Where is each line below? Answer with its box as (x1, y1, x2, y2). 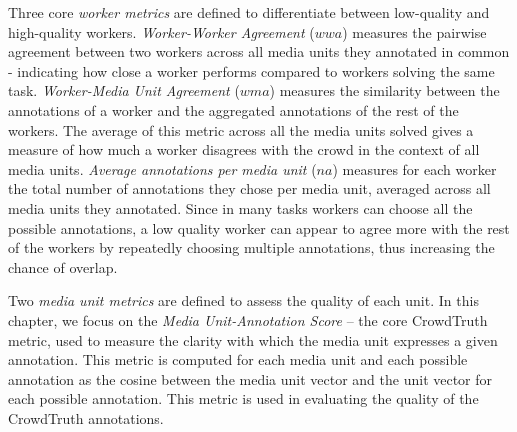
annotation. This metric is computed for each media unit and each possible (8, 349, 468, 370)
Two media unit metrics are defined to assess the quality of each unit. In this (8, 290, 479, 311)
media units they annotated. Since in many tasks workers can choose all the (8, 197, 473, 218)
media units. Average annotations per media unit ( (8, 158, 317, 179)
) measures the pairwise (342, 21, 487, 42)
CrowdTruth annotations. (8, 407, 164, 428)
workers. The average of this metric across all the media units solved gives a (8, 119, 474, 140)
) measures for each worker (332, 158, 497, 179)
